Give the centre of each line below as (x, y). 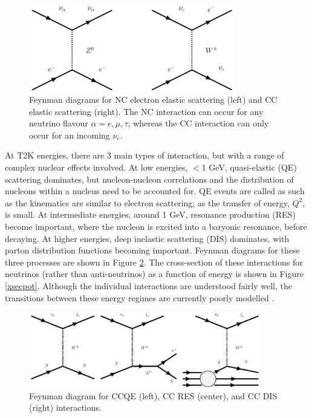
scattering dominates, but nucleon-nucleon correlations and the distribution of (149, 179)
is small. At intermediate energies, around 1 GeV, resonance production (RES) (150, 214)
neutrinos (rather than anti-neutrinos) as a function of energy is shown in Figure (154, 274)
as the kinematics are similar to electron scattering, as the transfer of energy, (147, 202)
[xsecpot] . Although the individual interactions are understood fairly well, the (148, 285)
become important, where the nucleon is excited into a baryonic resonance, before (156, 226)
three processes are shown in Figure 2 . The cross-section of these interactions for (154, 262)
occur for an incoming (70, 135)
